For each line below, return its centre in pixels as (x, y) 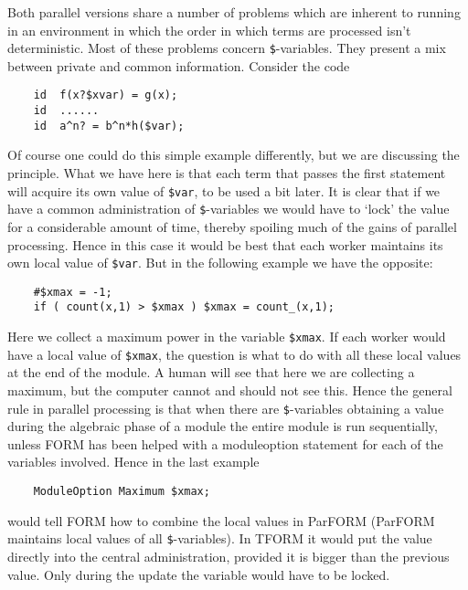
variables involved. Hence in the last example (133, 462)
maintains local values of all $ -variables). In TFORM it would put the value (220, 538)
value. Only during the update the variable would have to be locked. (199, 574)
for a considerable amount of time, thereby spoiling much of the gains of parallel (232, 226)
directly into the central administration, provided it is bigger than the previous (229, 556)
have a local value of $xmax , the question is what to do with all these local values (234, 354)
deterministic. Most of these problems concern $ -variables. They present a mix (227, 48)
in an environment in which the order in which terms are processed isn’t (209, 30)
